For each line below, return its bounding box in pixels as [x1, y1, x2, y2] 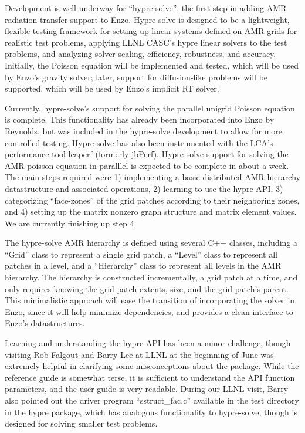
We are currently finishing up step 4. [5, 216, 137, 229]
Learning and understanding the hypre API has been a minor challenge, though [5, 337, 291, 349]
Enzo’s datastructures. [5, 317, 85, 329]
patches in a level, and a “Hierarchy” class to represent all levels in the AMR [5, 259, 282, 272]
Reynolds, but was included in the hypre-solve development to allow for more [5, 124, 283, 137]
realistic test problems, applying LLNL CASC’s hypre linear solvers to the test [5, 36, 287, 48]
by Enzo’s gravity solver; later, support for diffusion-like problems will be [5, 70, 268, 83]
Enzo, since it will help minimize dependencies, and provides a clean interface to [5, 305, 293, 317]
